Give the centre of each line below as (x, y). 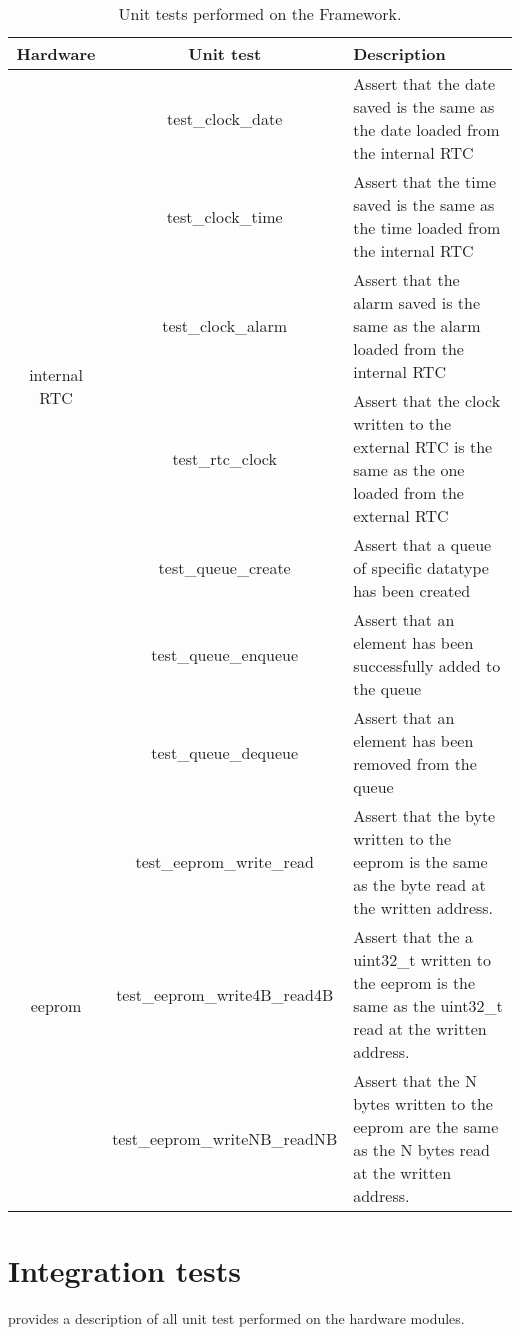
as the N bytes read (421, 1149)
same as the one (409, 469)
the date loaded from (426, 129)
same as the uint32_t (428, 1005)
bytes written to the (423, 1103)
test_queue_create (224, 567)
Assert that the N (415, 1080)
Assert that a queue (422, 544)
